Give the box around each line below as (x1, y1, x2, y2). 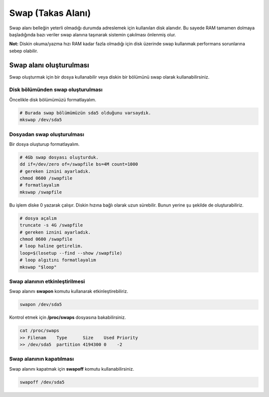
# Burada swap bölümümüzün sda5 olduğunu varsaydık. (19, 110, 151, 115)
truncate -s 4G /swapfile (19, 222, 83, 228)
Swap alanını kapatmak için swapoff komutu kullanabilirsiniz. (9, 366, 134, 372)
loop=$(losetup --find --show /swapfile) (19, 250, 123, 256)
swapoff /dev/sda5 (19, 379, 65, 385)
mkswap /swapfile (19, 189, 62, 195)
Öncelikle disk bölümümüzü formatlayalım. (9, 97, 97, 102)
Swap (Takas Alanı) (9, 7, 91, 18)
